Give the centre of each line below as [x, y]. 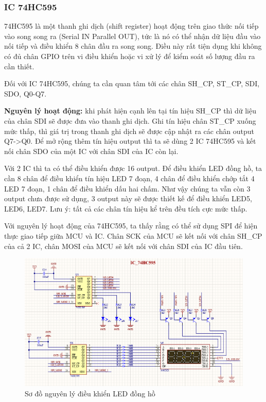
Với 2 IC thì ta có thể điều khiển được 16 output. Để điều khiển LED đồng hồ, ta [133, 168]
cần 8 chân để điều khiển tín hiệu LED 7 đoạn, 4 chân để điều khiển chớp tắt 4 [129, 178]
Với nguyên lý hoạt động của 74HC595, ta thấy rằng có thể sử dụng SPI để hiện [131, 226]
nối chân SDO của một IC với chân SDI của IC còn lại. [91, 151]
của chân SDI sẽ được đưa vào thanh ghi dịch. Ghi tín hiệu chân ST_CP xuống [130, 120]
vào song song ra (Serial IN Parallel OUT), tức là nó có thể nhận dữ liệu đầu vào [132, 36]
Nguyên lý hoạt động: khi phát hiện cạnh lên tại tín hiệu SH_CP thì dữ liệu [130, 111]
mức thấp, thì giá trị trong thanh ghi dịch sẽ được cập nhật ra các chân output [129, 131]
